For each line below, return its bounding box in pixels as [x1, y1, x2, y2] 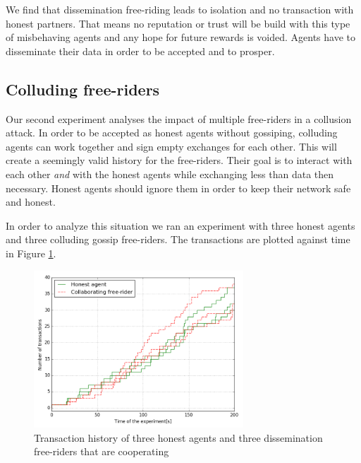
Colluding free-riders [6, 78, 160, 100]
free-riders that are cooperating [34, 444, 169, 459]
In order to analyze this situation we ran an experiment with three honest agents [6, 218, 355, 233]
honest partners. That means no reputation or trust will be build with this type [6, 16, 350, 30]
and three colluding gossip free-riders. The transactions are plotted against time [6, 232, 350, 247]
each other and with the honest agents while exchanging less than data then [6, 166, 334, 181]
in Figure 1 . [6, 245, 56, 260]
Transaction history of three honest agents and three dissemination [34, 430, 323, 445]
